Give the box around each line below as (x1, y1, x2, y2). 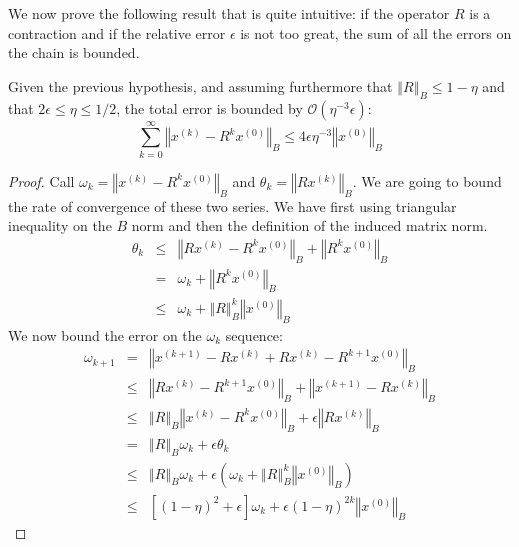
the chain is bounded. (8, 42, 140, 63)
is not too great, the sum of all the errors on (240, 22, 512, 43)
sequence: (225, 324, 283, 345)
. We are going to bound (352, 170, 502, 191)
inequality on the (8, 215, 112, 236)
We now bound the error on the (8, 324, 202, 345)
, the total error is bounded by (116, 97, 303, 118)
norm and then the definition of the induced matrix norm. (131, 215, 488, 236)
